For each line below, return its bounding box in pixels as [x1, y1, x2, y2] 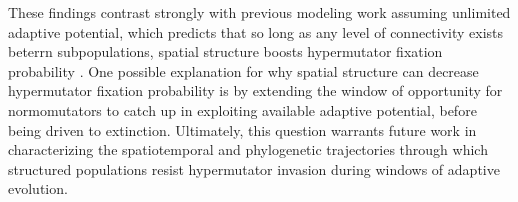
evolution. [8, 178, 68, 199]
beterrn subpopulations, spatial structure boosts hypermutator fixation [8, 41, 443, 62]
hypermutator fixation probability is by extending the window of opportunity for [8, 80, 503, 101]
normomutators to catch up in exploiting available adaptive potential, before [8, 99, 477, 120]
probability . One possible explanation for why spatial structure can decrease [8, 60, 479, 81]
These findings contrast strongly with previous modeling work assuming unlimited [8, 2, 511, 22]
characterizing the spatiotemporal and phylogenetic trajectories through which [8, 139, 488, 160]
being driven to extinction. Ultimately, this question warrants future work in [8, 119, 477, 140]
